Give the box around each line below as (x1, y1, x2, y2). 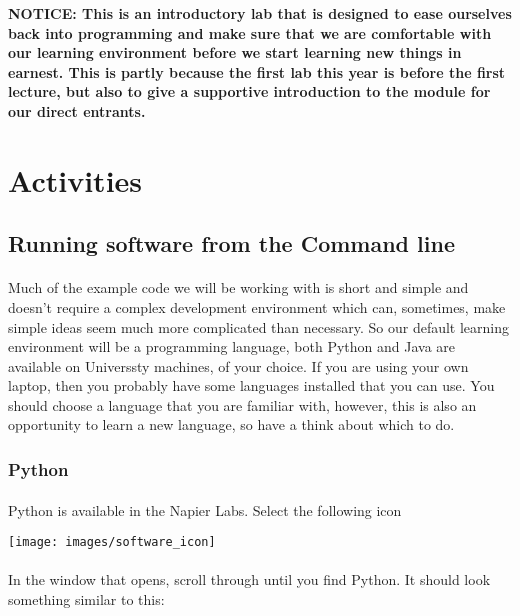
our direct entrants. (8, 100, 146, 121)
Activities (8, 159, 143, 200)
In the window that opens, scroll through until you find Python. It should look (8, 569, 491, 590)
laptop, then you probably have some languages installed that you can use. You (8, 375, 495, 396)
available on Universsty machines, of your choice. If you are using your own (8, 355, 469, 376)
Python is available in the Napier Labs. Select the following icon (8, 499, 402, 520)
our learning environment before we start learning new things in (8, 42, 462, 63)
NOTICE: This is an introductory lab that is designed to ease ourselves (8, 3, 512, 23)
